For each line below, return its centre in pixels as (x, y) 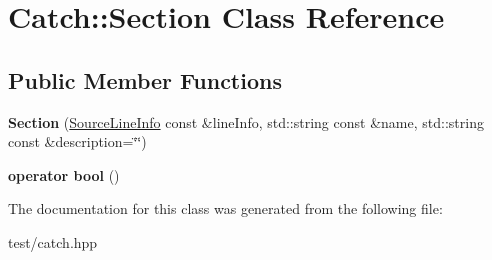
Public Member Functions (145, 79)
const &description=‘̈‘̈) (77, 141)
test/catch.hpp (53, 241)
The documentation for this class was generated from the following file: (225, 208)
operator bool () (64, 174)
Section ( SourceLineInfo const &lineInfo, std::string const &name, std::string (246, 121)
